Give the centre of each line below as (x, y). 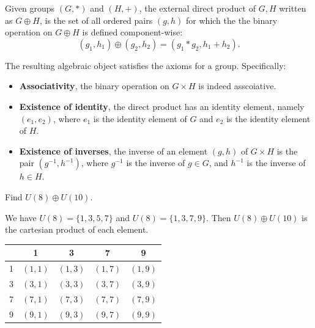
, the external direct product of (197, 8)
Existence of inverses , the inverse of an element (113, 151)
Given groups (30, 8)
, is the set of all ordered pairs (96, 20)
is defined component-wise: (132, 32)
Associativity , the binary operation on (94, 86)
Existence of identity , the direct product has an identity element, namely (162, 106)
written (293, 8)
